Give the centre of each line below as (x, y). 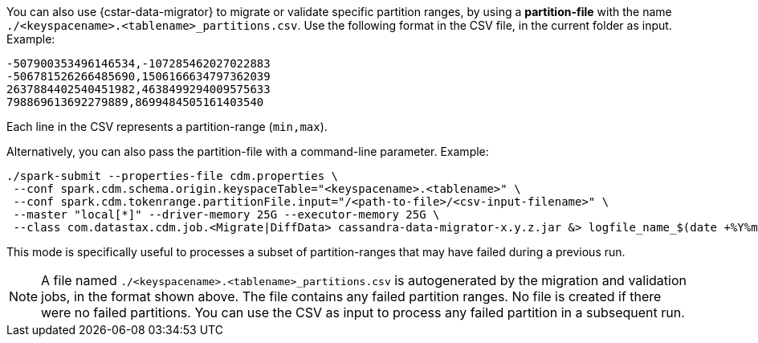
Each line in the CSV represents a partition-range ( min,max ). (167, 127)
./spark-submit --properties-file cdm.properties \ (173, 176)
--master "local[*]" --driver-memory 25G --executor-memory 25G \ (226, 214)
